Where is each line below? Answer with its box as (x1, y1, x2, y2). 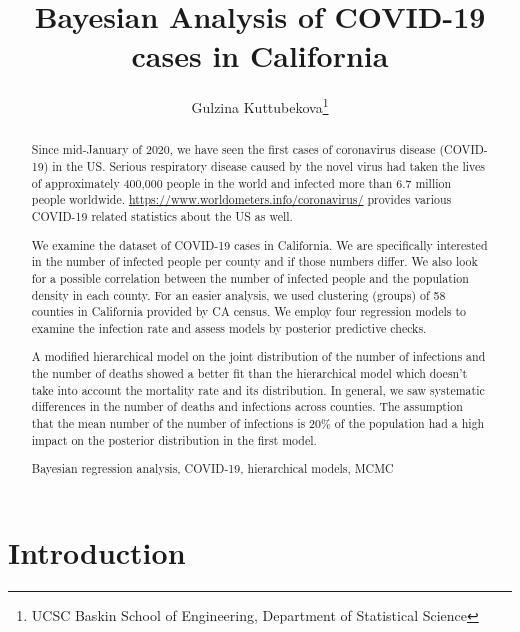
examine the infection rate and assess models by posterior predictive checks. (31, 319, 427, 336)
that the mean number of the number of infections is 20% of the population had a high (31, 414, 485, 431)
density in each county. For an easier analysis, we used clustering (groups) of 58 (31, 286, 446, 303)
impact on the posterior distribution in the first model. (31, 431, 317, 448)
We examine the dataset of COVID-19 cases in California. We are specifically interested (31, 236, 488, 253)
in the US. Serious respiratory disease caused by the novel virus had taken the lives (52, 158, 485, 175)
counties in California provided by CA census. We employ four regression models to (31, 303, 467, 320)
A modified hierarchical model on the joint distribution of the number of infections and (31, 348, 486, 365)
